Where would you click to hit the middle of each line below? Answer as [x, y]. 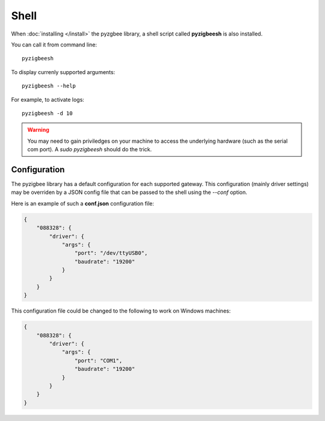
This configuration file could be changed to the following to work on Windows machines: [121, 311]
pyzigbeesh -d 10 [47, 113]
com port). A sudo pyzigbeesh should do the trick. [90, 149]
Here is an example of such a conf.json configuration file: [83, 203]
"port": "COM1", [98, 360]
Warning [38, 130]
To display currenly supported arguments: [63, 72]
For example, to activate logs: [48, 99]
